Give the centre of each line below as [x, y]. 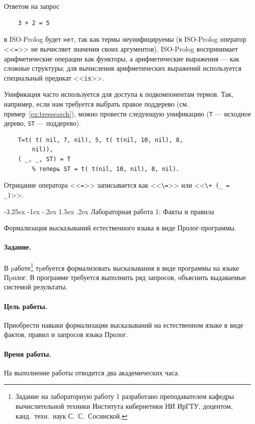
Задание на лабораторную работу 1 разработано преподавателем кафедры [125, 396]
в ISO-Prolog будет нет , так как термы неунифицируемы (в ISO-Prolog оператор [125, 39]
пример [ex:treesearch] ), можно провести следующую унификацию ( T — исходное [127, 113]
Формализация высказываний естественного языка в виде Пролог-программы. [120, 228]
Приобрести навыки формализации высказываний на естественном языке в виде [124, 325]
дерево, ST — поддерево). [42, 123]
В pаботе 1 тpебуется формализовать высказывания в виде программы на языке [122, 267]
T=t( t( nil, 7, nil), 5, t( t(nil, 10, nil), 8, [101, 140]
